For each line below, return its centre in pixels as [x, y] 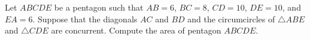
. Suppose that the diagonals [85, 19]
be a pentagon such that [99, 7]
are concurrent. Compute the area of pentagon [136, 30]
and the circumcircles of [231, 19]
